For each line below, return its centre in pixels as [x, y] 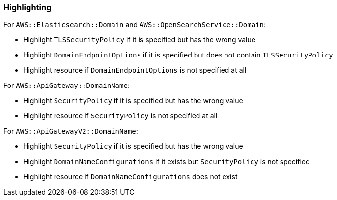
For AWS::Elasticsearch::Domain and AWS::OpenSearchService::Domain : [135, 25]
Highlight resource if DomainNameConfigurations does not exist [130, 177]
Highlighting [28, 7]
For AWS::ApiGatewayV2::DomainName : [71, 131]
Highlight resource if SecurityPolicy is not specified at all [120, 116]
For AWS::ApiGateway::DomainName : [67, 86]
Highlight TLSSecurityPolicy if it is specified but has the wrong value [139, 40]
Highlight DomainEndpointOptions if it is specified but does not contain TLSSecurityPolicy [178, 55]
